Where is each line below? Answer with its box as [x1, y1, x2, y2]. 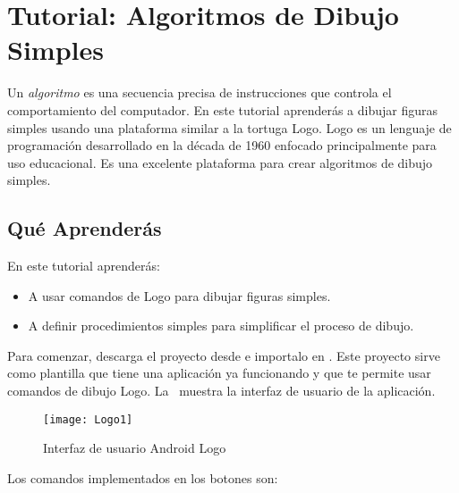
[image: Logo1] [43, 413, 133, 426]
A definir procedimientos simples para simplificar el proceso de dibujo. [28, 316, 414, 335]
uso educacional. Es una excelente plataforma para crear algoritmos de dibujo [7, 153, 433, 171]
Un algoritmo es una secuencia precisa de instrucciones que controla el [7, 83, 392, 102]
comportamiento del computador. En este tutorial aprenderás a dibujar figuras [7, 100, 438, 119]
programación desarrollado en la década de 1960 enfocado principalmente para [7, 136, 437, 155]
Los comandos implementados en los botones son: [7, 468, 278, 487]
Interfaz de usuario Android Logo [43, 439, 226, 457]
